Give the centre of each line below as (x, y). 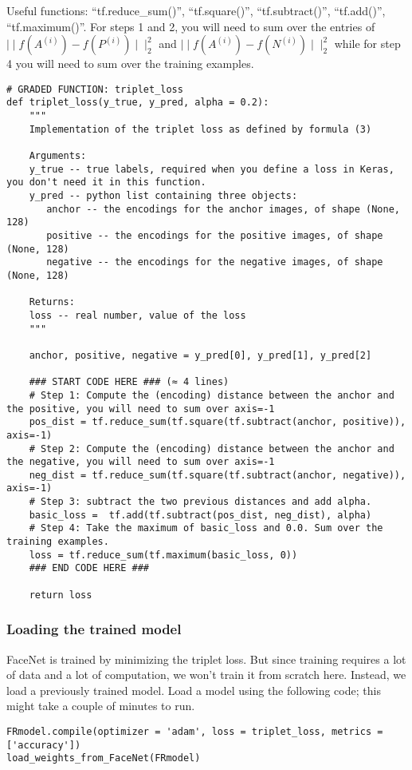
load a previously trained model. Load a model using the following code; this (194, 690)
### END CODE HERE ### (89, 568)
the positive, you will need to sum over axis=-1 (141, 409)
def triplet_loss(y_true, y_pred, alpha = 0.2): (138, 103)
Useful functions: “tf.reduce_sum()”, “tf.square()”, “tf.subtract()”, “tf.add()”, (196, 10)
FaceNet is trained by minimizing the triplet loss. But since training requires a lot (206, 659)
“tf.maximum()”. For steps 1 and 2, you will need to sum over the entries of (191, 26)
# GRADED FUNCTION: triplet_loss (95, 89)
